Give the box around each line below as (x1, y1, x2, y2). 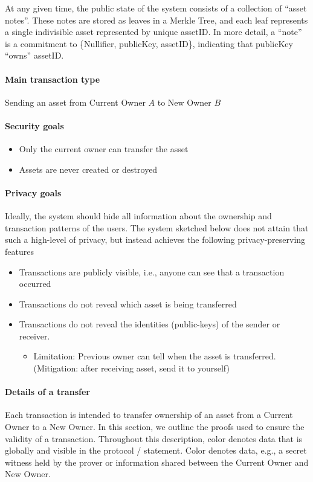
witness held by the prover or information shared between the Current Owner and (5, 455, 309, 468)
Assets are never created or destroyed (19, 162, 158, 175)
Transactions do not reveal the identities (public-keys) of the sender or (19, 318, 280, 330)
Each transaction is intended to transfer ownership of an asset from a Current (5, 408, 293, 421)
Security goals (5, 119, 64, 132)
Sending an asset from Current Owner (5, 95, 146, 108)
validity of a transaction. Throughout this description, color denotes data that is (5, 432, 303, 445)
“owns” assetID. (5, 49, 64, 62)
